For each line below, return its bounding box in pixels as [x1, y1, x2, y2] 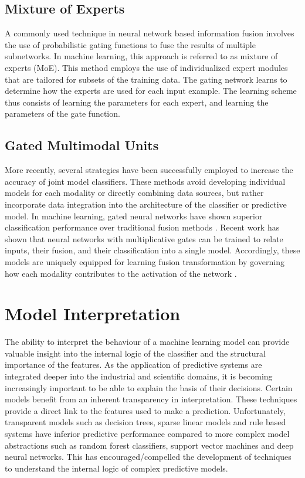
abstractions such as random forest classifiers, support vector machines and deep [5, 439, 294, 451]
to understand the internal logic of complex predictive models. [5, 462, 228, 474]
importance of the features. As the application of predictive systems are [5, 358, 262, 371]
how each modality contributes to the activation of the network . [5, 267, 237, 279]
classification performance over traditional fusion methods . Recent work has [5, 221, 280, 233]
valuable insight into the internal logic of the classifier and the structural [5, 347, 266, 359]
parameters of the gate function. [5, 107, 120, 120]
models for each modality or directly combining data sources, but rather [5, 187, 264, 199]
